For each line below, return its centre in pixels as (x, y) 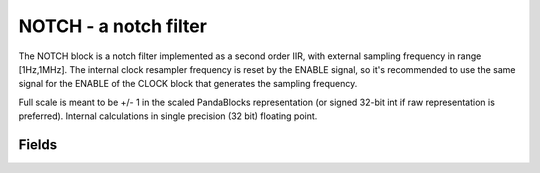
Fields (38, 144)
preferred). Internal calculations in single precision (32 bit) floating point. (168, 116)
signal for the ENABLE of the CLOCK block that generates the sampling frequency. (188, 84)
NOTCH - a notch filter (112, 26)
